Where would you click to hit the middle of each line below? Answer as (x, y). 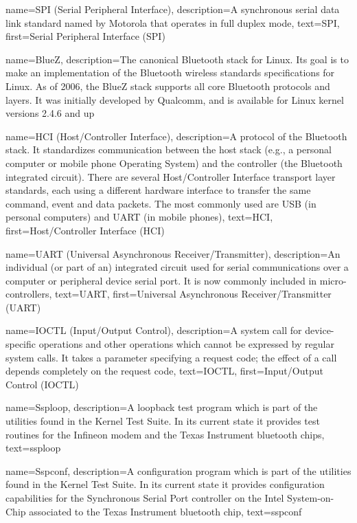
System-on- (311, 498)
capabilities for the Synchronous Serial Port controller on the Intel (145, 498)
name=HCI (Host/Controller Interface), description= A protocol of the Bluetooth (176, 136)
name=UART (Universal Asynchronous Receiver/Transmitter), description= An (173, 253)
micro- (333, 280)
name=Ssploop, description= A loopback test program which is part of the (162, 407)
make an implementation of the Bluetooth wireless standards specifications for (170, 73)
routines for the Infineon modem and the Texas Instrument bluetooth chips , (165, 434)
